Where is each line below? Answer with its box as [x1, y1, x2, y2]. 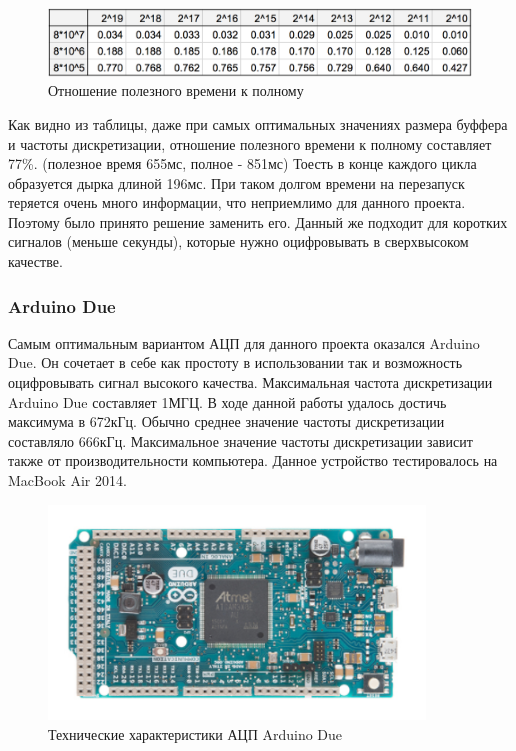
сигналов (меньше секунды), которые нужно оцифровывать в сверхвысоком [8, 231, 469, 252]
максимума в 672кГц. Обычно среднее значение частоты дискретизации [8, 411, 445, 432]
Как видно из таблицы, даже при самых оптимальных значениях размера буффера [8, 113, 508, 134]
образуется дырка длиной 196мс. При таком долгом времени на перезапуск [8, 172, 465, 193]
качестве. [8, 251, 63, 272]
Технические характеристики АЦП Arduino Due [48, 724, 343, 745]
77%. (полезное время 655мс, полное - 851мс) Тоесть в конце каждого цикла [8, 153, 477, 174]
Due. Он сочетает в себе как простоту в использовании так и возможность [8, 352, 463, 373]
